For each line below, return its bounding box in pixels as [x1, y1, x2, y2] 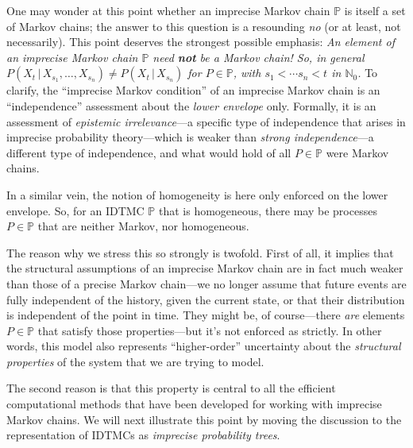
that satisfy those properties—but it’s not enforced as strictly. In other [37, 322, 382, 338]
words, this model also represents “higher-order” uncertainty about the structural [6, 338, 401, 354]
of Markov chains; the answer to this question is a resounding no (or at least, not [6, 17, 401, 34]
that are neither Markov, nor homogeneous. [37, 218, 249, 234]
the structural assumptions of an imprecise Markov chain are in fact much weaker [6, 260, 403, 276]
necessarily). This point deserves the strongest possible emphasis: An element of [6, 33, 395, 50]
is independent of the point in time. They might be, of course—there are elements [6, 307, 405, 323]
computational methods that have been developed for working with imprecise [6, 396, 382, 412]
